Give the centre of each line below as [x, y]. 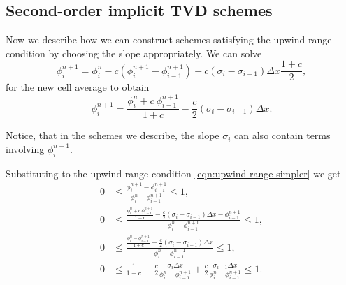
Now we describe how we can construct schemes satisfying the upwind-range [169, 39]
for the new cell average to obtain [78, 87]
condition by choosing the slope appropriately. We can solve [134, 53]
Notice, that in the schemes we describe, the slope [113, 135]
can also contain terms [282, 135]
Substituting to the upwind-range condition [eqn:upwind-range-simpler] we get [173, 173]
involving [25, 148]
